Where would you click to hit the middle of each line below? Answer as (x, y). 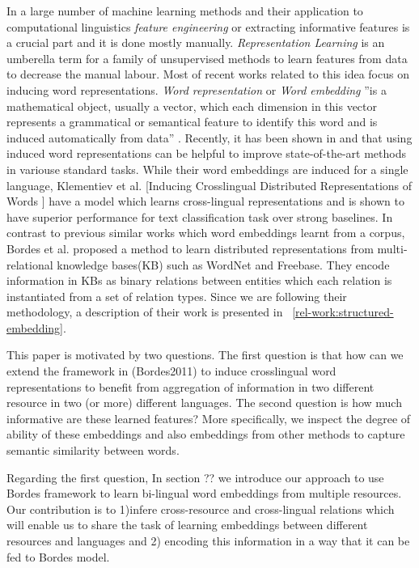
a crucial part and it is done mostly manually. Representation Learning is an (196, 42)
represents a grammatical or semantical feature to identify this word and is (192, 122)
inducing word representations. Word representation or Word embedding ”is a (197, 89)
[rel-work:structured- (343, 312)
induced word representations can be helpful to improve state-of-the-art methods (207, 153)
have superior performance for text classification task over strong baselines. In (200, 216)
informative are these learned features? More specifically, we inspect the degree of (209, 418)
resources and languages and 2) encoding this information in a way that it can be (208, 540)
